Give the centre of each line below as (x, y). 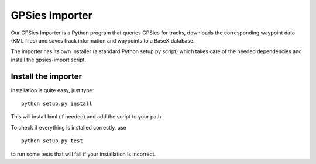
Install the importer (46, 76)
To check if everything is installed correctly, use (68, 127)
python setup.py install (57, 104)
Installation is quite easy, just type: (52, 90)
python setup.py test (52, 141)
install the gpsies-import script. (49, 60)
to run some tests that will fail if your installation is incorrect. (83, 154)
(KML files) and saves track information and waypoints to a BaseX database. (103, 40)
